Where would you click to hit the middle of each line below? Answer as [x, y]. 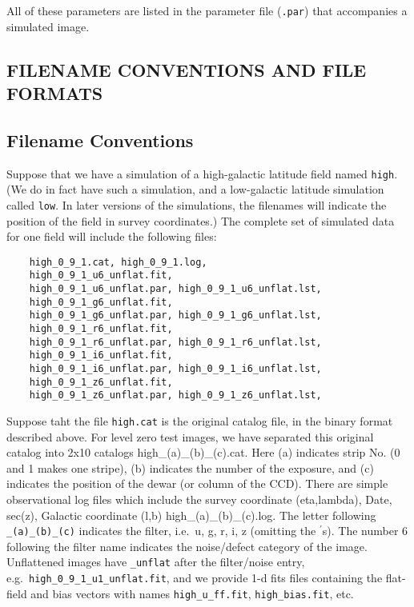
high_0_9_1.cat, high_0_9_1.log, [118, 262]
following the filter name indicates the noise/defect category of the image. [187, 546]
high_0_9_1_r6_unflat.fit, [101, 329]
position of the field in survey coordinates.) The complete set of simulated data [201, 220]
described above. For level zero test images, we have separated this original [190, 436]
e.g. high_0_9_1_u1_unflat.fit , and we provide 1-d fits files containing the [195, 578]
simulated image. [48, 26]
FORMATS [55, 93]
